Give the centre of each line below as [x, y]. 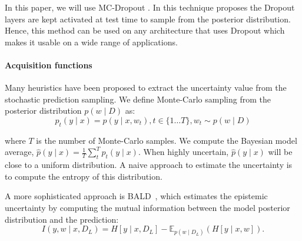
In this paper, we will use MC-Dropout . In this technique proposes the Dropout [150, 7]
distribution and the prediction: [62, 219]
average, [19, 152]
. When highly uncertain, [183, 152]
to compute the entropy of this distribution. [84, 176]
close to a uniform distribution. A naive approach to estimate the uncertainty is [149, 165]
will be [280, 152]
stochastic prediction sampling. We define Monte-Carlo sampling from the [138, 99]
